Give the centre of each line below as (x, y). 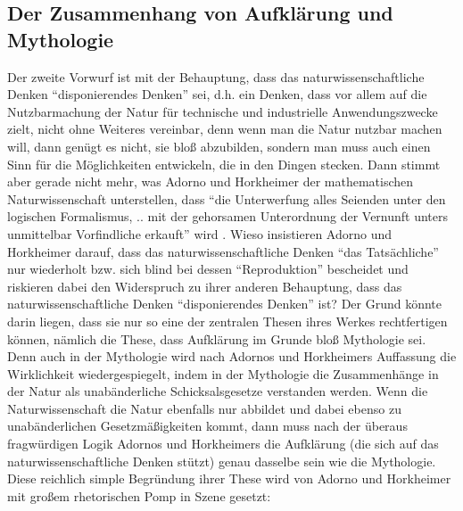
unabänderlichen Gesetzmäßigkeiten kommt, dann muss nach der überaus (207, 426)
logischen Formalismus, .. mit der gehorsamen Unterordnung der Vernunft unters (228, 216)
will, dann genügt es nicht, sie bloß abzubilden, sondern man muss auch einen (219, 146)
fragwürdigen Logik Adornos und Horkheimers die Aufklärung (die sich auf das (223, 444)
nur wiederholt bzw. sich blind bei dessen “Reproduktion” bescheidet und (208, 269)
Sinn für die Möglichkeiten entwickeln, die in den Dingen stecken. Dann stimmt (224, 164)
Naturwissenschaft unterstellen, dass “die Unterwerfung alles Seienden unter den (227, 198)
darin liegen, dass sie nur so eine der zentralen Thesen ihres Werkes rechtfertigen (227, 321)
